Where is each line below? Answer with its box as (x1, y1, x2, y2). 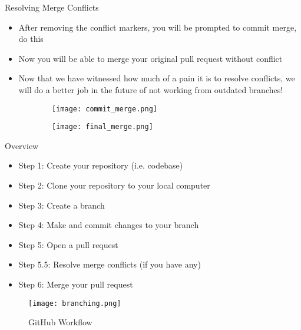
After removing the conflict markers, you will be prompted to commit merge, (18, 21, 297, 33)
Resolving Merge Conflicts (5, 1, 99, 13)
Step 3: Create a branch (18, 199, 105, 211)
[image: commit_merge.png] (52, 104, 157, 113)
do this (18, 32, 44, 45)
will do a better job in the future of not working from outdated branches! (18, 83, 283, 95)
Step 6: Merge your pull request (18, 278, 133, 291)
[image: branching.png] (28, 299, 121, 308)
